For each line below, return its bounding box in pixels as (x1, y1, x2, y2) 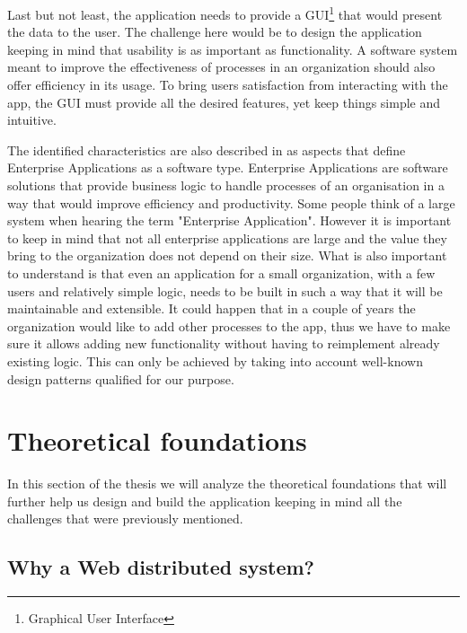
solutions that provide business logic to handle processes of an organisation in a (7, 176, 445, 194)
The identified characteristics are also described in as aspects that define (7, 140, 406, 159)
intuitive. (7, 110, 57, 129)
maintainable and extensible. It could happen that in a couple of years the (7, 299, 416, 318)
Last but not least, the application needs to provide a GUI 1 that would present (7, 3, 443, 23)
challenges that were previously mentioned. (7, 509, 243, 528)
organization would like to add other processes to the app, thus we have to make (7, 316, 451, 335)
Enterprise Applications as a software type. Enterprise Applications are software (7, 158, 448, 177)
